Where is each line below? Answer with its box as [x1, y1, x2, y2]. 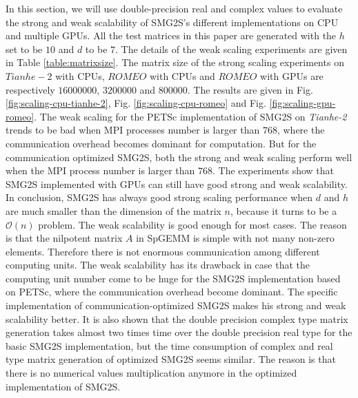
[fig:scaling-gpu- [269, 96, 336, 110]
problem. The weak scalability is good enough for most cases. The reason [38, 217, 347, 231]
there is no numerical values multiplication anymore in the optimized [6, 366, 297, 380]
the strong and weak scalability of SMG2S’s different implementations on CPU [6, 14, 339, 29]
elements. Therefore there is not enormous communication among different [6, 244, 320, 258]
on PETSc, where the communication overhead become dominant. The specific [6, 284, 338, 299]
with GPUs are [260, 68, 324, 83]
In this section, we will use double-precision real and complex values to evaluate [6, 1, 343, 15]
